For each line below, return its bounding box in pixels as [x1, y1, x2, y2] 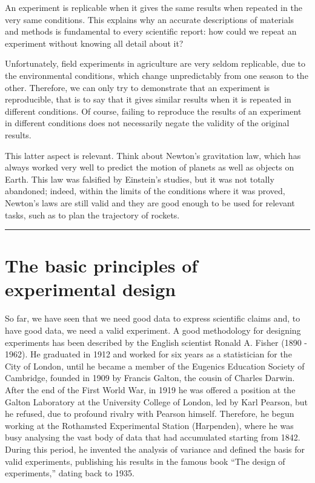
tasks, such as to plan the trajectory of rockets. [5, 208, 180, 221]
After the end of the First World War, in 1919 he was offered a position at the [5, 383, 296, 396]
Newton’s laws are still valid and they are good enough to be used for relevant [5, 196, 295, 209]
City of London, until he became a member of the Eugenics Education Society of [5, 359, 305, 372]
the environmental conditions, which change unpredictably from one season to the [5, 69, 308, 81]
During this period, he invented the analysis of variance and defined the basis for [5, 442, 305, 455]
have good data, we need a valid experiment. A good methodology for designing [5, 324, 301, 336]
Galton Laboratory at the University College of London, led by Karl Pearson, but [5, 395, 308, 408]
